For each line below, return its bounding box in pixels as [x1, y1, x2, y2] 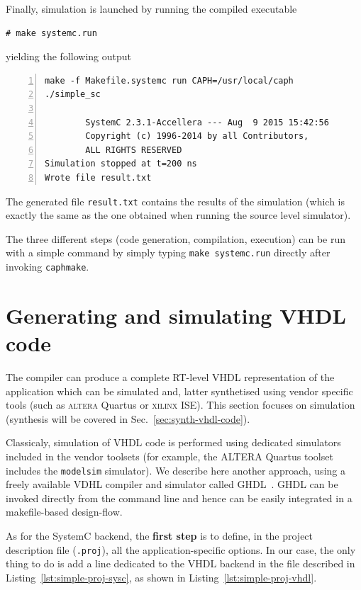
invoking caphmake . [6, 259, 89, 274]
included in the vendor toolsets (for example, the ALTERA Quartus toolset [6, 448, 333, 463]
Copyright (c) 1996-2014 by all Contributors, [85, 131, 309, 142]
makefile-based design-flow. [6, 504, 123, 519]
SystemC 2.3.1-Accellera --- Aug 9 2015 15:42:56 [85, 117, 329, 127]
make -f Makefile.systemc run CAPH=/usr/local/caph [45, 75, 294, 86]
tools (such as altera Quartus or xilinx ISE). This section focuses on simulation [6, 397, 355, 412]
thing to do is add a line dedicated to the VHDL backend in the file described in [6, 556, 355, 571]
